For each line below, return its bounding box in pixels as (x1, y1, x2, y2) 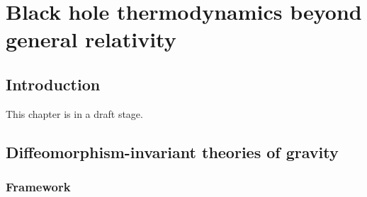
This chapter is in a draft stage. (6, 106, 143, 121)
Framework (6, 178, 71, 196)
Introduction (6, 73, 101, 95)
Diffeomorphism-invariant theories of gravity (6, 141, 339, 162)
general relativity (6, 25, 176, 54)
